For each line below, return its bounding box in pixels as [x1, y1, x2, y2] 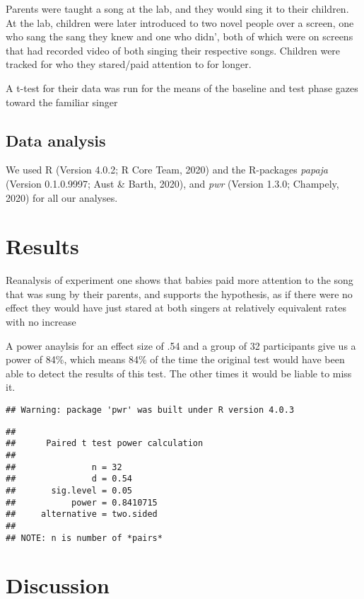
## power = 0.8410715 [6, 497, 158, 508]
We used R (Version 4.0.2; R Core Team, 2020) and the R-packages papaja [6, 162, 328, 177]
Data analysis [6, 129, 106, 151]
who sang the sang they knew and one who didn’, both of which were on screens [6, 29, 353, 44]
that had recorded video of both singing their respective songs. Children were [6, 42, 341, 57]
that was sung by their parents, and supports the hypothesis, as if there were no [6, 286, 353, 301]
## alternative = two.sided [6, 509, 158, 520]
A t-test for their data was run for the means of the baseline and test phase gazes [6, 80, 358, 95]
